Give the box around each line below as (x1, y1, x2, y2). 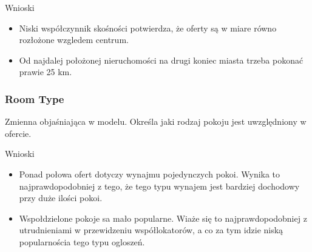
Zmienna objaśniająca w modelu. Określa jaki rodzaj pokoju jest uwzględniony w (5, 115, 307, 128)
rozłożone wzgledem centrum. (19, 33, 129, 46)
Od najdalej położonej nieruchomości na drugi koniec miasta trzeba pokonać (19, 53, 304, 66)
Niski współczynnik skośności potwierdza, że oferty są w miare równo (19, 21, 277, 34)
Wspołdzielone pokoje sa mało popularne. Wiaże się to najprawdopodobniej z (19, 211, 307, 224)
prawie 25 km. (19, 65, 72, 78)
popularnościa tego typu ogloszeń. (19, 235, 145, 248)
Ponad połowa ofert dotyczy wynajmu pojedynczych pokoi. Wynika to (19, 167, 280, 180)
